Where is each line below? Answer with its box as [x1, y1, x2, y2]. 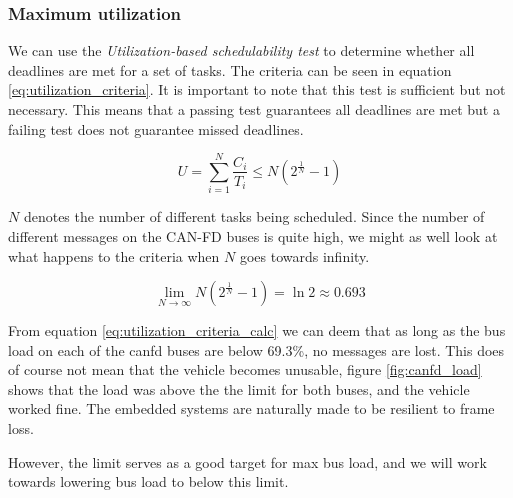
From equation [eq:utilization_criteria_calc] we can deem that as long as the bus [8, 320, 506, 341]
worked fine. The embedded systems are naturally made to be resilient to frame [8, 398, 495, 419]
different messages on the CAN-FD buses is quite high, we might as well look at [8, 225, 498, 246]
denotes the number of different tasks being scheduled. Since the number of [23, 206, 485, 227]
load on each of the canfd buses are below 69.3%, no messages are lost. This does [8, 339, 505, 360]
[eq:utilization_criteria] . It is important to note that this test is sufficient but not [8, 79, 506, 100]
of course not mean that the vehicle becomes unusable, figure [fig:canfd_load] [8, 359, 482, 380]
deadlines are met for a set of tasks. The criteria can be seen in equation [8, 59, 452, 80]
